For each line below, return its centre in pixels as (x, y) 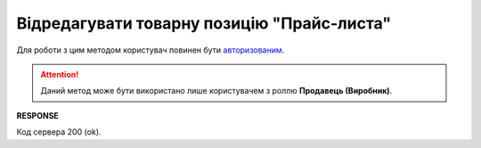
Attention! (60, 74)
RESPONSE (38, 115)
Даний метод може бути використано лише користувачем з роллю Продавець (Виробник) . (216, 91)
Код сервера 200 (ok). (59, 132)
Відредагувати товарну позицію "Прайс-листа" (204, 23)
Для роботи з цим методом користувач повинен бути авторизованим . (151, 50)
